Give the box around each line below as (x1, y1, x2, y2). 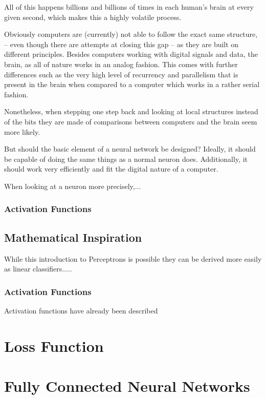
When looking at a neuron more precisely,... (4, 180, 141, 191)
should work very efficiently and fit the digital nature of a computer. (4, 163, 218, 174)
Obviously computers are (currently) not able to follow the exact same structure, (4, 29, 258, 39)
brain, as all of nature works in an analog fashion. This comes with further (4, 58, 238, 69)
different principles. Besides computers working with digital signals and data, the (4, 49, 258, 59)
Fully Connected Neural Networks (4, 375, 250, 396)
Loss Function (4, 335, 104, 356)
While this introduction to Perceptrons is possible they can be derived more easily (4, 253, 262, 264)
